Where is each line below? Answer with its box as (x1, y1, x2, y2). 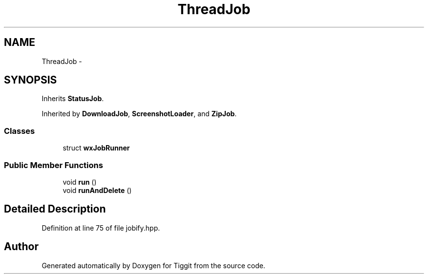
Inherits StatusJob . (42, 94, 104, 103)
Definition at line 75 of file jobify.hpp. (42, 223, 160, 232)
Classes (4, 126, 35, 136)
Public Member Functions (4, 160, 103, 170)
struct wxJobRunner (63, 144, 130, 152)
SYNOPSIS (4, 74, 57, 86)
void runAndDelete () (63, 186, 132, 194)
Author (4, 240, 39, 253)
